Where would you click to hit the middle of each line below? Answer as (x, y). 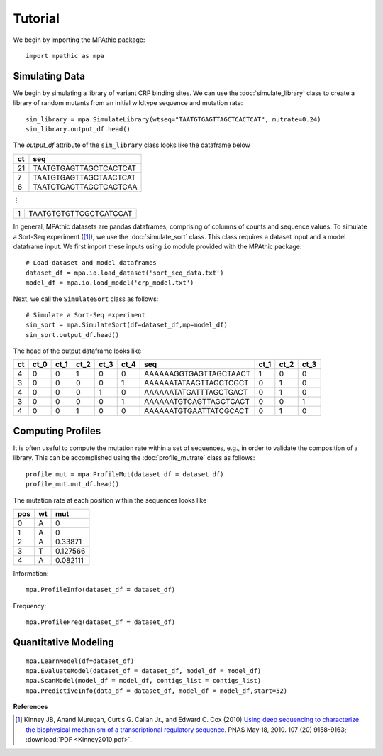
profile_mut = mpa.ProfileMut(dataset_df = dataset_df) (125, 474)
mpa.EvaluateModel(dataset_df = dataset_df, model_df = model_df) (144, 670)
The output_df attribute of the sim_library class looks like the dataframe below (132, 145)
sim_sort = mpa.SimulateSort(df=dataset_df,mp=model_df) (127, 325)
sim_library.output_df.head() (78, 129)
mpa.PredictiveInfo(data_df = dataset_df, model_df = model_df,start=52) (157, 691)
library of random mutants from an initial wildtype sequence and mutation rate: (128, 103)
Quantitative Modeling (64, 642)
